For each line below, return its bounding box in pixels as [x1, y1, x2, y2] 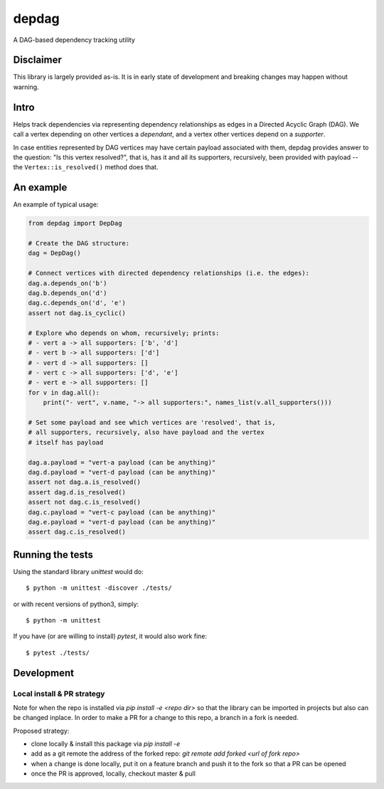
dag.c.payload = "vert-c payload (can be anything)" [28, 508, 216, 516]
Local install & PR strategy [13, 689, 105, 699]
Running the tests [13, 549, 94, 561]
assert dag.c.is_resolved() [28, 528, 126, 536]
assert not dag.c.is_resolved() [28, 498, 142, 507]
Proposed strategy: [13, 726, 70, 735]
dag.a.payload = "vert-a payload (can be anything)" [28, 458, 216, 466]
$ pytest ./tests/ [26, 648, 90, 657]
